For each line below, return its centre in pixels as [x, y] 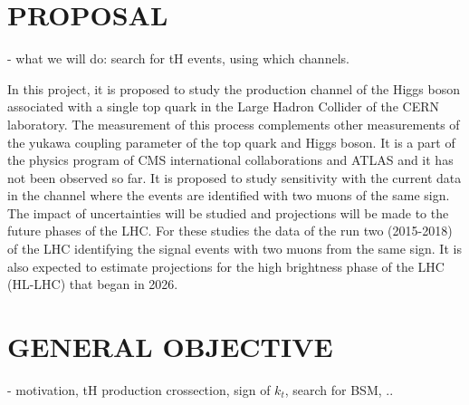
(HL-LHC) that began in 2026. [93, 284]
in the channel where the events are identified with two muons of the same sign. [229, 195]
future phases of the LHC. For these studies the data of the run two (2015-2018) [230, 231]
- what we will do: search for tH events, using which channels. [178, 58]
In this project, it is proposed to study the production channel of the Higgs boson [234, 88]
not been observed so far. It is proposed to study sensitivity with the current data [234, 177]
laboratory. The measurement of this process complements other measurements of [234, 124]
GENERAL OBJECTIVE [170, 347]
